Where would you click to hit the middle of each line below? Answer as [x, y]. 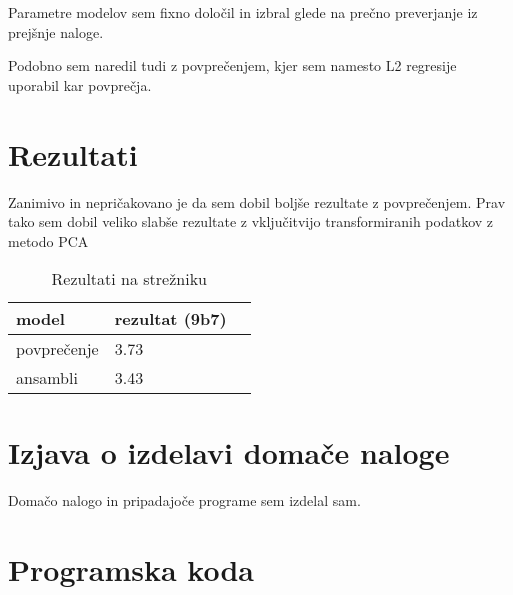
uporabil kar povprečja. [80, 84]
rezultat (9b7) [170, 319]
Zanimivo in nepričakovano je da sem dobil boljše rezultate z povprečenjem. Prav [257, 201]
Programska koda [131, 569]
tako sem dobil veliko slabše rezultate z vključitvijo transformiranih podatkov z [251, 221]
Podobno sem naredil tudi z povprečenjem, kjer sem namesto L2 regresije [232, 65]
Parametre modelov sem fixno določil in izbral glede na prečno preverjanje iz [243, 12]
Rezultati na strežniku [129, 279]
